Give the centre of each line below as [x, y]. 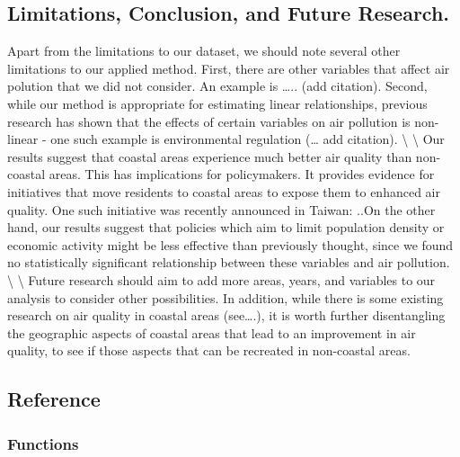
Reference [54, 399]
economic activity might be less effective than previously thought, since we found [230, 244]
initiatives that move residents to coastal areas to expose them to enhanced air [224, 191]
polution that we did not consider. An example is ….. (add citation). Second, [217, 86]
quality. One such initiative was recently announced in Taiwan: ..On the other [221, 209]
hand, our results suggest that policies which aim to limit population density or [226, 227]
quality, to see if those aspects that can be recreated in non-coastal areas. [209, 350]
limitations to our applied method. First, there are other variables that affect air [229, 68]
